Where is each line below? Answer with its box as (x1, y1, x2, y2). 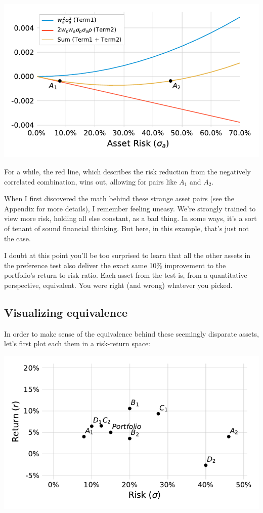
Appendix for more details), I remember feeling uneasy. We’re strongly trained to (4, 203, 256, 213)
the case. (4, 233, 31, 243)
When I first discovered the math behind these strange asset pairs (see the (4, 193, 234, 204)
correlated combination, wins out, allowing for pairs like (4, 176, 177, 187)
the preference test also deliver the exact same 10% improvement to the (4, 260, 226, 270)
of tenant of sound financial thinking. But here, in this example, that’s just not (4, 223, 249, 233)
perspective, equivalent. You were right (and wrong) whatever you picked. (4, 279, 233, 290)
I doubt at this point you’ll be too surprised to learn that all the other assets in (4, 250, 251, 261)
